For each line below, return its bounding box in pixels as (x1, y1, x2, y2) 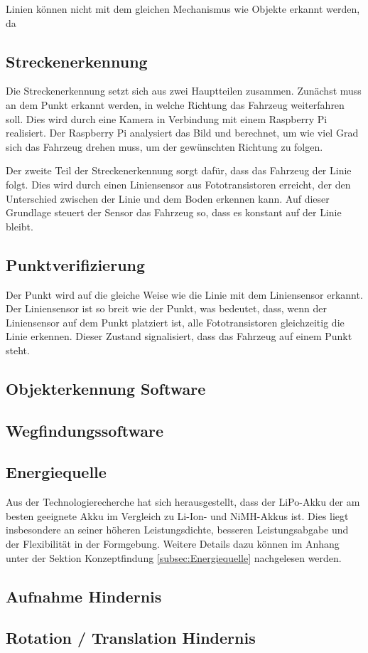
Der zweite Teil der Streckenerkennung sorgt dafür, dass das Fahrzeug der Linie (6, 163, 352, 178)
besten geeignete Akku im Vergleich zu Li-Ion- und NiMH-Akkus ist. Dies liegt (6, 508, 349, 523)
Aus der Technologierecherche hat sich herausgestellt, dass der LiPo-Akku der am (6, 494, 360, 509)
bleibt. (6, 218, 33, 233)
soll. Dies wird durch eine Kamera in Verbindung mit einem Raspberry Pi (6, 111, 328, 126)
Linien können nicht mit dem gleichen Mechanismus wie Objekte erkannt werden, (6, 1, 360, 16)
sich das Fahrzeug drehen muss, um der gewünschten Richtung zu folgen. (6, 139, 323, 154)
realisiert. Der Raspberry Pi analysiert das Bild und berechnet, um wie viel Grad (6, 125, 359, 140)
